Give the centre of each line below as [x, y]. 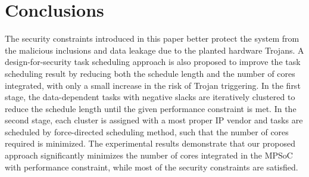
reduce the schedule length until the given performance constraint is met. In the [151, 108]
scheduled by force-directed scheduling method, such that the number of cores [147, 131]
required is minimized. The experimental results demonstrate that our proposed [150, 143]
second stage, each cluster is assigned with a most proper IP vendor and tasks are [154, 120]
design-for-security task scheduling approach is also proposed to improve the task [153, 62]
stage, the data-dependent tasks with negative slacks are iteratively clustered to [150, 97]
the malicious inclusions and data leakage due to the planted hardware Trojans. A [154, 50]
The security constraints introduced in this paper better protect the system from [152, 38]
